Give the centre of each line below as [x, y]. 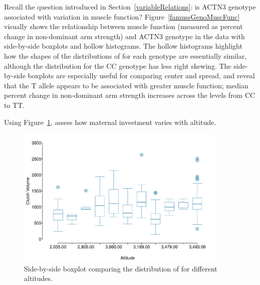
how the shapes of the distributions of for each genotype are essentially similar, [125, 55]
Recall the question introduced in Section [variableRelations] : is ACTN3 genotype [130, 7]
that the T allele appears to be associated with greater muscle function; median [126, 85]
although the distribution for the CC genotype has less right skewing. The [118, 65]
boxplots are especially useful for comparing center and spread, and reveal [141, 76]
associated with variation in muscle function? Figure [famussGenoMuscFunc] [122, 16]
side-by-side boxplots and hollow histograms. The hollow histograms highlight [123, 46]
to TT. [15, 105]
